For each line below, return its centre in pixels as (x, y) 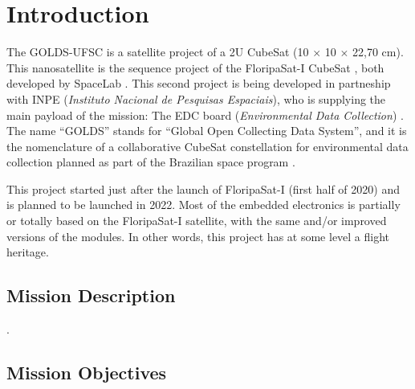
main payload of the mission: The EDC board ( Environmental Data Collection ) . (205, 115)
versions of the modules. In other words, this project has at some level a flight (198, 236)
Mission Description (91, 295)
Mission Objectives (87, 373)
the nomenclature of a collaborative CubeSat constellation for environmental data (207, 146)
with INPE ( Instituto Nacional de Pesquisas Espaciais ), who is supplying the (196, 98)
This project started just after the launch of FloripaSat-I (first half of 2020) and (203, 188)
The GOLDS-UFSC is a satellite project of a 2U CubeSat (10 (158, 52)
